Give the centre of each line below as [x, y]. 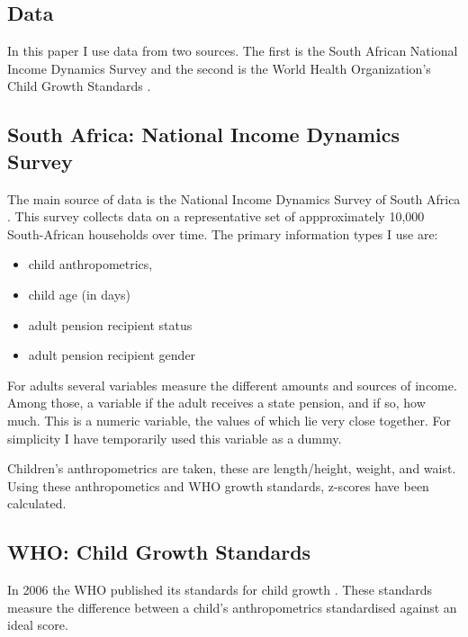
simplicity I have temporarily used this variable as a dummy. [175, 438]
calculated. [37, 503]
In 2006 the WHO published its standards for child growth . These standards [220, 590]
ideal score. [38, 625]
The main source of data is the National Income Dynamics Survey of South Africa [234, 198]
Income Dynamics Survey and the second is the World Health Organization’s [219, 68]
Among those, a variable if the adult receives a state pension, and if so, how [216, 403]
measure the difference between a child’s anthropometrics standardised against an [232, 607]
